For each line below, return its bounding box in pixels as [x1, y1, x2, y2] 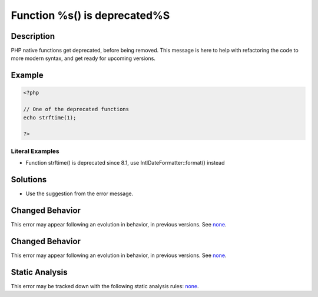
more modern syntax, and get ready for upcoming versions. [11, 55, 156, 62]
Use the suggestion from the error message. [25, 190, 134, 197]
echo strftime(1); [23, 114, 77, 121]
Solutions [11, 174, 47, 185]
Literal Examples [11, 147, 59, 155]
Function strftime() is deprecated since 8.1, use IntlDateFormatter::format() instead [25, 159, 225, 166]
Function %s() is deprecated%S [11, 9, 170, 22]
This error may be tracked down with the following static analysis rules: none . [11, 282, 200, 289]
